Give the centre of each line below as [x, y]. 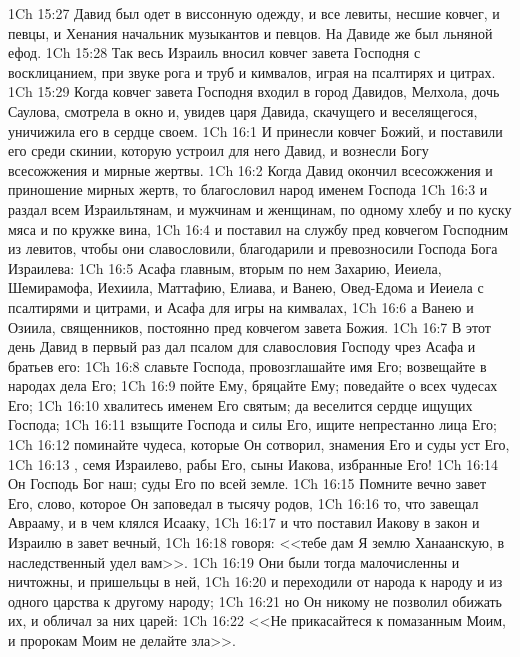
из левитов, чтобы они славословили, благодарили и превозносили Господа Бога [253, 248]
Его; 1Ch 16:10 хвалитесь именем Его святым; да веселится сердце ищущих [240, 404]
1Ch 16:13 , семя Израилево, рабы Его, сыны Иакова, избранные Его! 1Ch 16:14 [253, 463]
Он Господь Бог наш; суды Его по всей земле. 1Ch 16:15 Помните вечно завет [247, 483]
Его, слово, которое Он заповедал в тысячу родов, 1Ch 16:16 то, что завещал [243, 502]
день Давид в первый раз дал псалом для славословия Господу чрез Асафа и [242, 346]
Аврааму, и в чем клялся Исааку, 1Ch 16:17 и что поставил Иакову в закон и [244, 522]
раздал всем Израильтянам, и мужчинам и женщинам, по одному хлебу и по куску [260, 208]
